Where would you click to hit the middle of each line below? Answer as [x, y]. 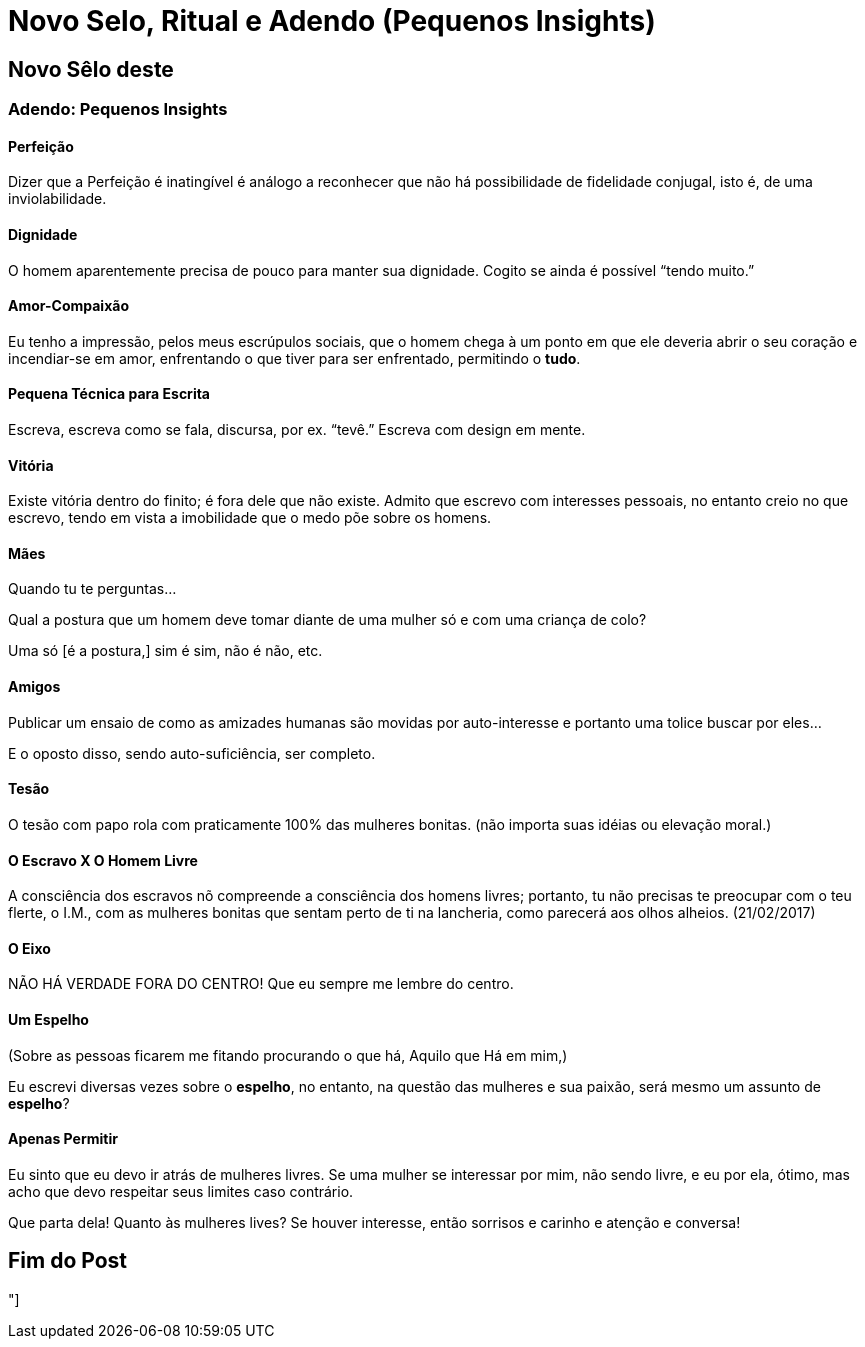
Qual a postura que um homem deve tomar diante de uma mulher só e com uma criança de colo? [327, 620]
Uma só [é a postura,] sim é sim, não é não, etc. [165, 651]
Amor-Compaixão [68, 306]
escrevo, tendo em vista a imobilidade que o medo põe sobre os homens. [250, 518]
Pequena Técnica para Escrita [109, 394]
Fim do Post [68, 1261]
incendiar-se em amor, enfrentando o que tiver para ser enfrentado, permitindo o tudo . [294, 358]
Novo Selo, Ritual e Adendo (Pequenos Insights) [332, 21]
